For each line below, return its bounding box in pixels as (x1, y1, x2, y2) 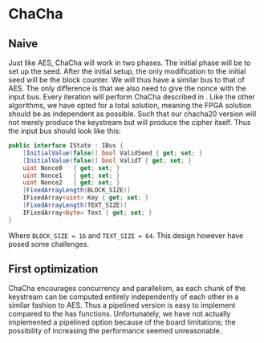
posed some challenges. (8, 239, 90, 248)
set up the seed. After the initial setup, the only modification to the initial (8, 67, 246, 76)
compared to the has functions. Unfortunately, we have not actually (8, 309, 231, 319)
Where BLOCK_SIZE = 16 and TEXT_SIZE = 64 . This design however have (8, 230, 244, 240)
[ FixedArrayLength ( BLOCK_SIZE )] (22, 186, 131, 195)
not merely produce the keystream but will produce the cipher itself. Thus (8, 118, 251, 127)
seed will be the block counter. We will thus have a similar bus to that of (8, 75, 245, 84)
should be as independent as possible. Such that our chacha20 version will (8, 109, 257, 119)
